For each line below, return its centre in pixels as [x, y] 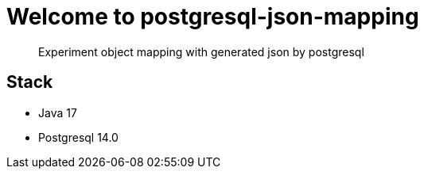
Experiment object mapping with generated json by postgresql [201, 51]
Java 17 [58, 112]
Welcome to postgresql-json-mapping [213, 17]
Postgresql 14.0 [78, 137]
